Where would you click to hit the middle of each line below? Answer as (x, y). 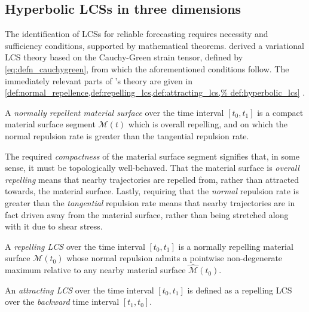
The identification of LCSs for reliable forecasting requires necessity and (137, 34)
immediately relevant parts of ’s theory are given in (99, 80)
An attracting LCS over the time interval (79, 290)
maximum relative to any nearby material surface (95, 270)
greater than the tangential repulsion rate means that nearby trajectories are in (150, 202)
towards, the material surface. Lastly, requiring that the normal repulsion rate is (152, 191)
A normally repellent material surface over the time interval (114, 112)
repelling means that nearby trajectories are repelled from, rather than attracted (152, 179)
